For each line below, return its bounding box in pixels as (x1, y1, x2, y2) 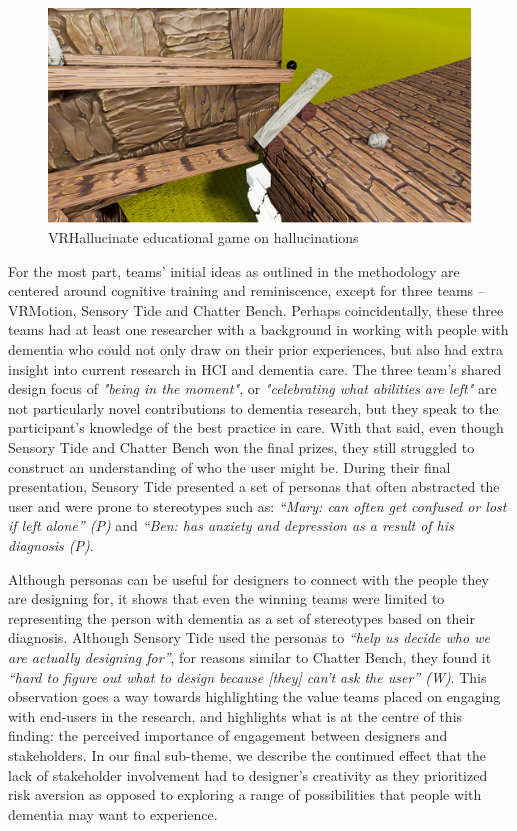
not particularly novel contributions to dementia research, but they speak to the (8, 397, 499, 418)
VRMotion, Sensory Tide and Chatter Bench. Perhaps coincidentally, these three (8, 299, 504, 320)
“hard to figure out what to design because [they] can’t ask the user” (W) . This (8, 666, 487, 687)
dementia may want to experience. (8, 803, 218, 824)
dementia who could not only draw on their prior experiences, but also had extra (8, 339, 504, 360)
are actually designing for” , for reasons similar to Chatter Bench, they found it (8, 646, 492, 667)
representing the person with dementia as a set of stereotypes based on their (8, 607, 475, 628)
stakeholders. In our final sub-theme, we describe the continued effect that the (8, 744, 486, 765)
